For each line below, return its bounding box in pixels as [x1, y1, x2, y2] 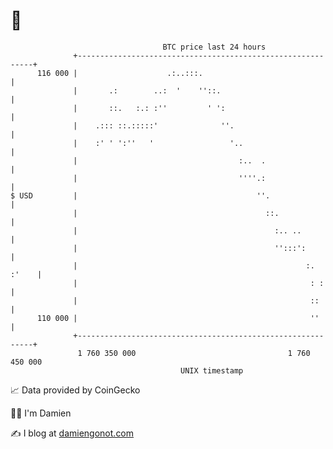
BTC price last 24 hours [162, 42, 267, 52]
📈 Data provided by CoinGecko [10, 384, 141, 396]
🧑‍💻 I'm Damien [10, 407, 72, 419]
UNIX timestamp [180, 365, 244, 376]
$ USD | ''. [10, 190, 271, 201]
